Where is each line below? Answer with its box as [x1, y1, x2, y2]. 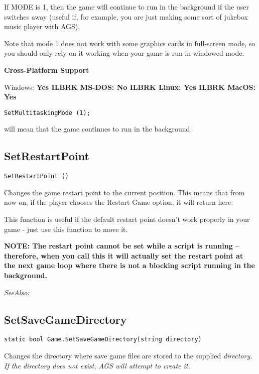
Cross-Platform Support [4, 64, 89, 75]
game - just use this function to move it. [4, 223, 128, 234]
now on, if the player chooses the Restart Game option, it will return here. [4, 197, 233, 207]
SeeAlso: [4, 287, 30, 297]
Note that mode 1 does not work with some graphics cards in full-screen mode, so [4, 38, 255, 48]
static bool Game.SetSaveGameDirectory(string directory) [4, 336, 202, 343]
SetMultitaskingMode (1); [4, 109, 90, 116]
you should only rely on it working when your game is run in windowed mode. [4, 48, 244, 58]
